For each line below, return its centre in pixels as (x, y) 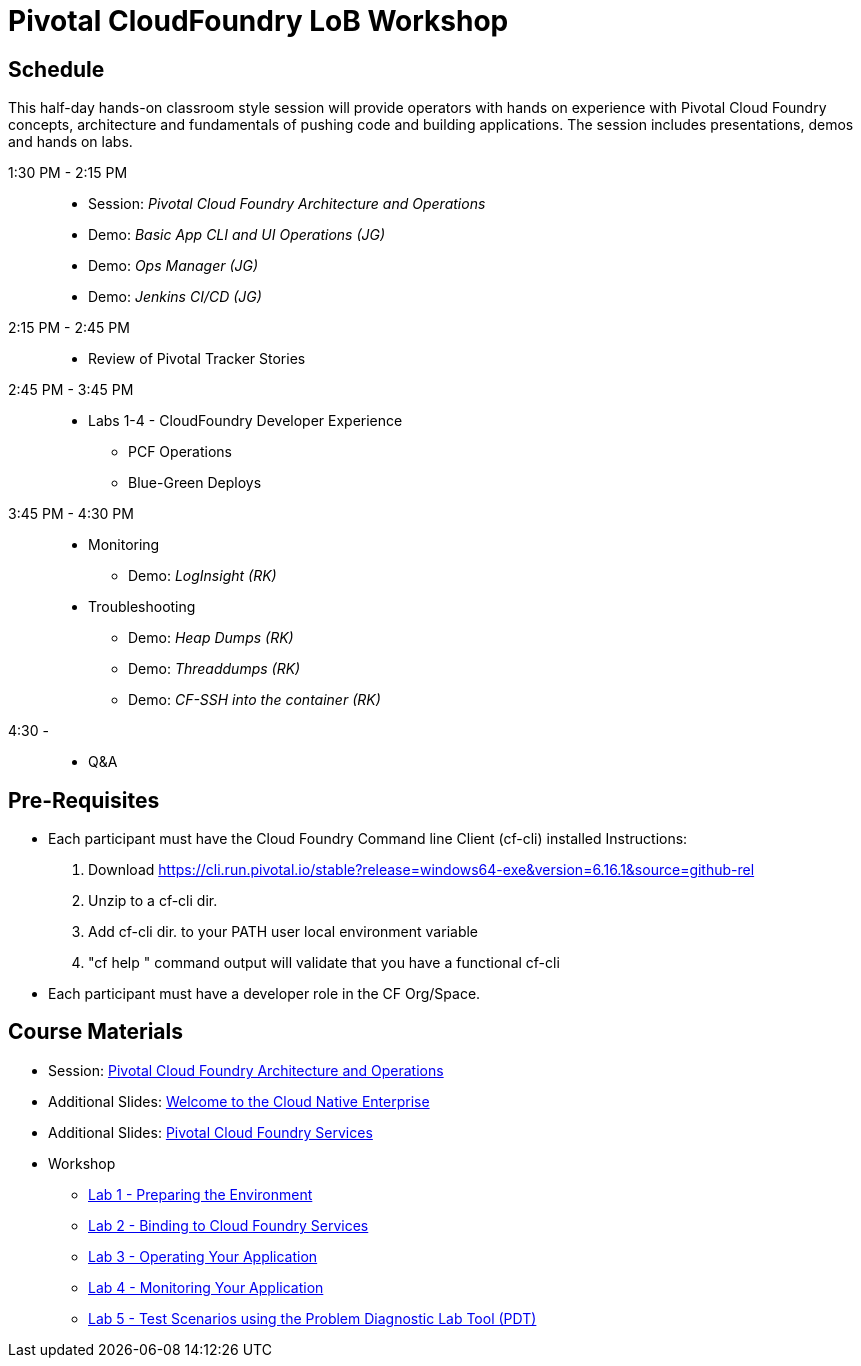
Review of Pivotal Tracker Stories (197, 359)
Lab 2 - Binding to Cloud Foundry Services (228, 1225)
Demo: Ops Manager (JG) (173, 266)
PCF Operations (180, 452)
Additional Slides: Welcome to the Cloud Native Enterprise (239, 1101)
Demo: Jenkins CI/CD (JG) (175, 297)
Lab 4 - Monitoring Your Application (206, 1287)
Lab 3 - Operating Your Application (203, 1256)
